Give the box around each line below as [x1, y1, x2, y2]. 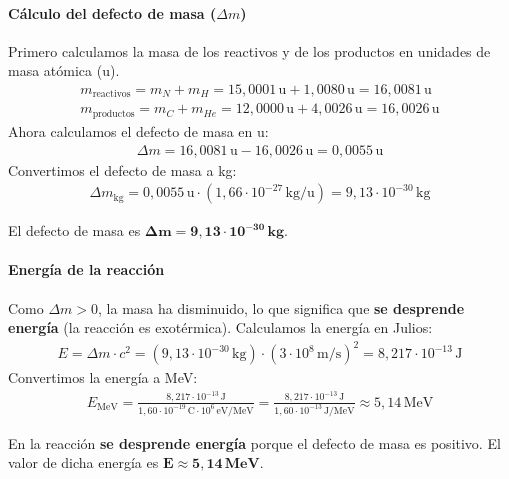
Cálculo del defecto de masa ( [8, 2, 217, 23]
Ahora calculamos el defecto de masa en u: [8, 120, 269, 141]
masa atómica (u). [8, 60, 120, 81]
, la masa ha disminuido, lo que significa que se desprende [98, 297, 465, 318]
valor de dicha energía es [8, 452, 159, 473]
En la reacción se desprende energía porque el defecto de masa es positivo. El [8, 432, 501, 453]
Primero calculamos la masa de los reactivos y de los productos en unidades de [8, 40, 491, 61]
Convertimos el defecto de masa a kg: [8, 159, 237, 180]
